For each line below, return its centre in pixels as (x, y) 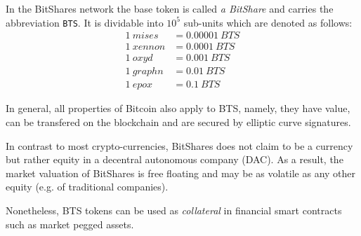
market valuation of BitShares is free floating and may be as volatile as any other (181, 173)
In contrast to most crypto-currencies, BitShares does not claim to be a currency (179, 145)
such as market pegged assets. (70, 224)
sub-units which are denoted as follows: (268, 22)
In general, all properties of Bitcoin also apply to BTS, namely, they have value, (178, 108)
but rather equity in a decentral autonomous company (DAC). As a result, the (175, 159)
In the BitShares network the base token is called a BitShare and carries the (170, 8)
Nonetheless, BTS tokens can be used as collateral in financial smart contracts (174, 210)
